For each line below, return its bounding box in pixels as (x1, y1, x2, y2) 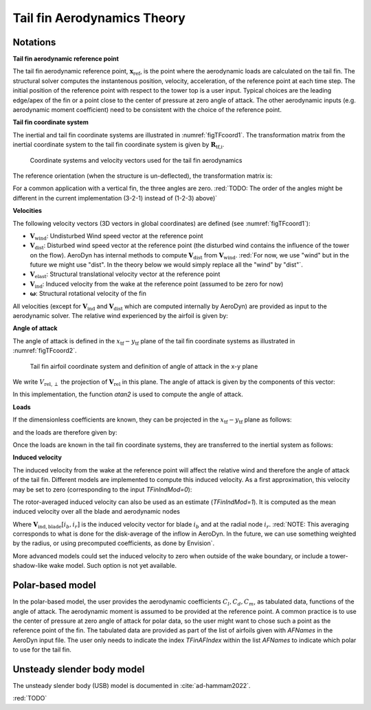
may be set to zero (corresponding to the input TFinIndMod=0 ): (12, 485, 192, 494)
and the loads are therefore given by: (12, 428, 117, 436)
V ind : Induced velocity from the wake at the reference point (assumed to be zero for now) (30, 279, 284, 290)
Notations (12, 36, 56, 48)
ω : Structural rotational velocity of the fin (30, 289, 147, 298)
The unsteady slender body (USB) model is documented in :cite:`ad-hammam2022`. (12, 682, 251, 690)
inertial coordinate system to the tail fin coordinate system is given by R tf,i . (12, 141, 225, 150)
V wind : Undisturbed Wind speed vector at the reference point (30, 231, 203, 242)
